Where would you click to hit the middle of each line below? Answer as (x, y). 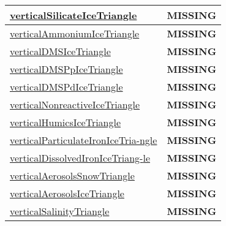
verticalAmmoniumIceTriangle (75, 33)
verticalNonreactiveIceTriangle (75, 104)
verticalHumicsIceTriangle (66, 122)
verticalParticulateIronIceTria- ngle (84, 140)
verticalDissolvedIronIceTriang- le (80, 158)
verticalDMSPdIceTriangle (66, 87)
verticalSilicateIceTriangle (73, 15)
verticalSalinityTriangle (60, 211)
